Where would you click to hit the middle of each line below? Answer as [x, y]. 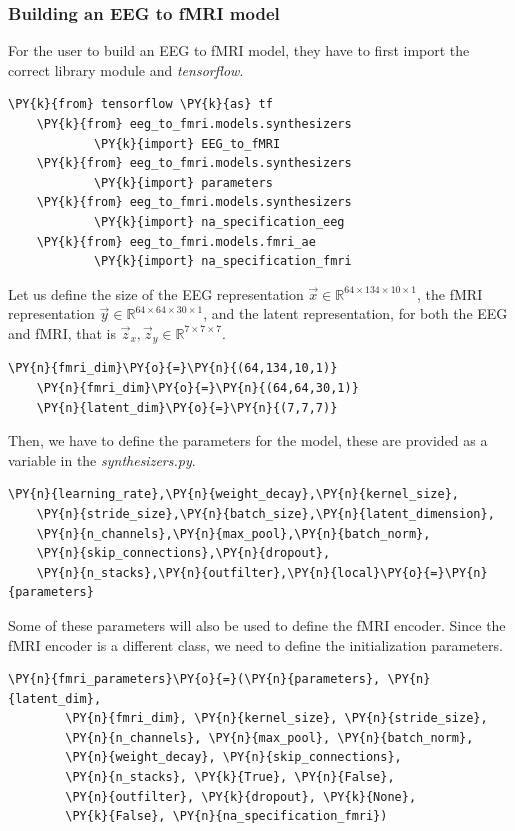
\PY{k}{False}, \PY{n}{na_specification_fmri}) [226, 816]
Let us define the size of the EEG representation [156, 293]
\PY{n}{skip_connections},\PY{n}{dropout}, [183, 553]
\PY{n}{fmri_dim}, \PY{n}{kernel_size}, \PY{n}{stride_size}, [276, 718]
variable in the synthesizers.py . [102, 459]
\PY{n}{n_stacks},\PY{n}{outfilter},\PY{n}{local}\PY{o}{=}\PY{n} [262, 572]
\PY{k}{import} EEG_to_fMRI [187, 143]
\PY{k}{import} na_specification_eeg [219, 221]
